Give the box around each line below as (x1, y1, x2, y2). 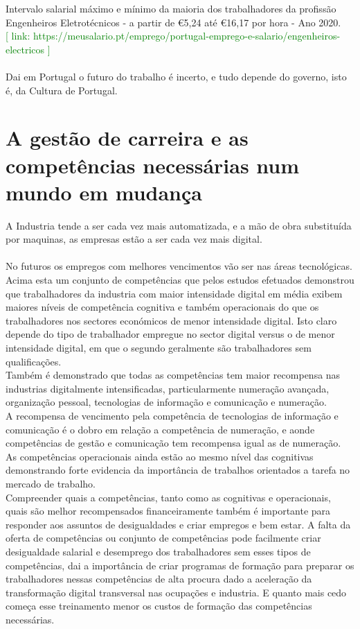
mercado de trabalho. (6, 476, 96, 490)
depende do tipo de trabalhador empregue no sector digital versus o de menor (6, 327, 335, 341)
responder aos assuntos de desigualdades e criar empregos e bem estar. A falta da (6, 517, 351, 531)
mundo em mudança (6, 178, 202, 206)
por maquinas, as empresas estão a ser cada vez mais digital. (6, 232, 262, 246)
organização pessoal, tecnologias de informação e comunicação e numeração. (6, 395, 327, 409)
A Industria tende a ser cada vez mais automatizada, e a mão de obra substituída (6, 218, 352, 232)
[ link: (6, 28, 30, 43)
